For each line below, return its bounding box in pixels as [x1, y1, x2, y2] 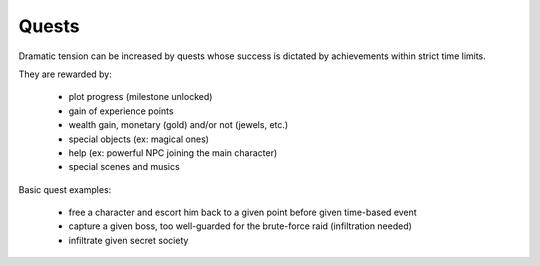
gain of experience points [68, 105, 174, 117]
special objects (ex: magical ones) [68, 133, 210, 145]
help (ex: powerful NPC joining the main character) [68, 146, 278, 159]
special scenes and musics [68, 161, 180, 173]
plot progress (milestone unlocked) [68, 91, 213, 103]
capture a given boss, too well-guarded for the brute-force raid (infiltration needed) [68, 220, 412, 232]
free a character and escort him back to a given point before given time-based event [68, 206, 417, 219]
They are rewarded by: [18, 68, 112, 80]
